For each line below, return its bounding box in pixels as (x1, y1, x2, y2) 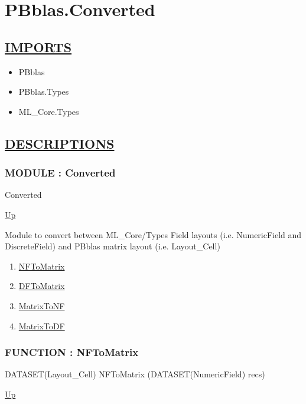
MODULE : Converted (5, 165, 116, 180)
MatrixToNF (18, 299, 65, 312)
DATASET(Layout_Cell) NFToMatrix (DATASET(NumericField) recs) (5, 368, 265, 380)
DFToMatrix (18, 280, 65, 292)
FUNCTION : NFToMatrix (5, 345, 139, 360)
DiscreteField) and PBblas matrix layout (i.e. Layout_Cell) (5, 240, 220, 252)
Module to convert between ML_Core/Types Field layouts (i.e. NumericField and (5, 228, 302, 241)
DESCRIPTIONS (5, 134, 115, 152)
